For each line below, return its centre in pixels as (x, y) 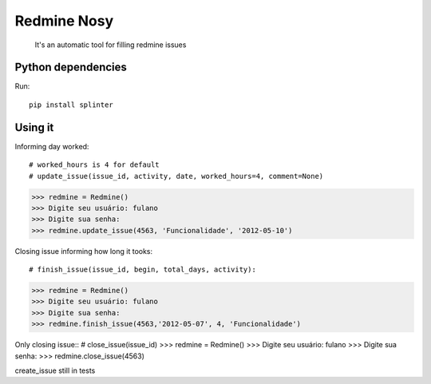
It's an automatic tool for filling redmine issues (111, 45)
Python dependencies (71, 67)
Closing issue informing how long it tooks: (84, 251)
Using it (34, 127)
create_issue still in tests (55, 370)
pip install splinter (71, 105)
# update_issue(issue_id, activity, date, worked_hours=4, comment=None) (176, 176)
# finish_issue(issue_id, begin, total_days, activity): (143, 270)
